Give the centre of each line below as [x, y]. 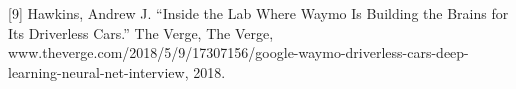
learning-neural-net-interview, [98, 71]
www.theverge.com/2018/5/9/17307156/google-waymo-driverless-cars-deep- [238, 52]
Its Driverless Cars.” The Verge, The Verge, [141, 32]
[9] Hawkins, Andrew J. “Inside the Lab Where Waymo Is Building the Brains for [258, 13]
